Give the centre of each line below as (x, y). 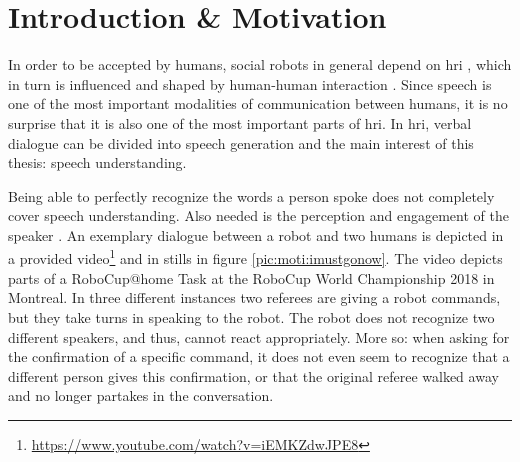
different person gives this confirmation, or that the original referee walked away (253, 375)
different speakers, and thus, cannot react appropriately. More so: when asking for (259, 336)
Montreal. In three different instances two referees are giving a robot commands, (254, 297)
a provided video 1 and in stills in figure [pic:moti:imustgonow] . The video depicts (255, 257)
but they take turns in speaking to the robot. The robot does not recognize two (251, 316)
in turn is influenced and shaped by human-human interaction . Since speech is (250, 83)
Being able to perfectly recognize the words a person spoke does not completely (251, 195)
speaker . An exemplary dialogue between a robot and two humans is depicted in (256, 234)
